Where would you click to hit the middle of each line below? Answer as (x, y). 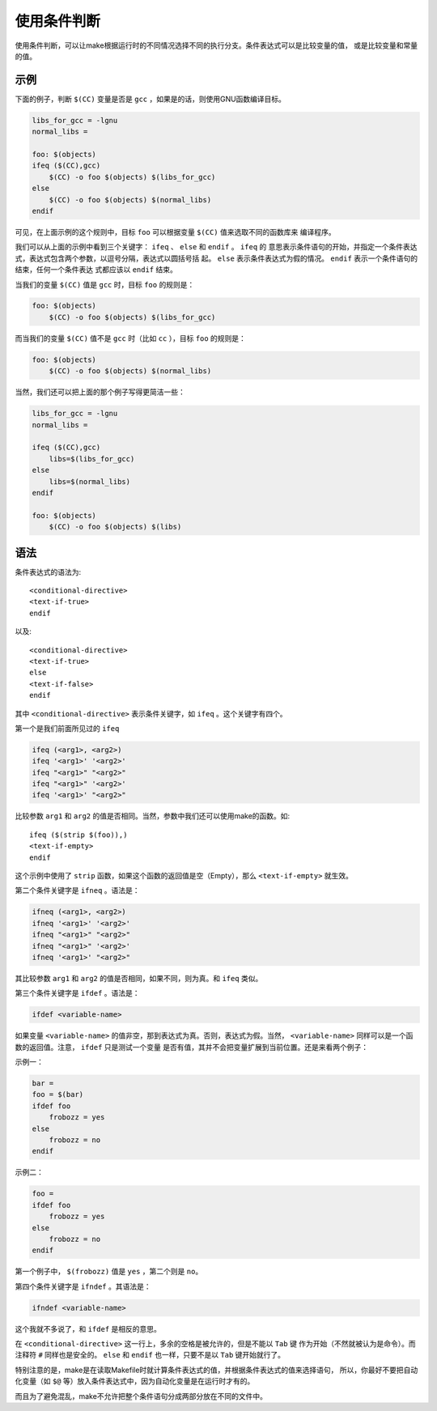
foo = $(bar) (58, 1094)
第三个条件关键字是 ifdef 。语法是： (78, 993)
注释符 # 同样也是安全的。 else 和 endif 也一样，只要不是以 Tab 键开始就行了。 (150, 1355)
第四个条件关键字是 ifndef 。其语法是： (83, 1286)
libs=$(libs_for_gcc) (92, 459)
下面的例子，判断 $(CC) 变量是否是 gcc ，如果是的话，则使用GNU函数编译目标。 (151, 99)
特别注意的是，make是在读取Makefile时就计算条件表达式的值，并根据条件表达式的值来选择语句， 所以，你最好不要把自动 (216, 1370)
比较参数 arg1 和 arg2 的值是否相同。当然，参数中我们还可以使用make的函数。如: (153, 816)
